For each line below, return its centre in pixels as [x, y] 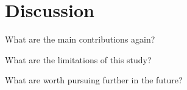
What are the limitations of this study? [78, 59]
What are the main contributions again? [80, 39]
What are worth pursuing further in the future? [94, 80]
